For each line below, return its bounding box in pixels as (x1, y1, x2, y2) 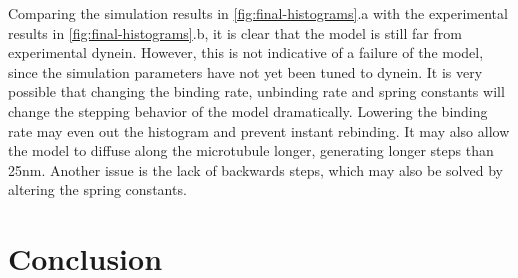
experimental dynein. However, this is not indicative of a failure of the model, (8, 42, 484, 63)
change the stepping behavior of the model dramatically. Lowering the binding (8, 100, 488, 121)
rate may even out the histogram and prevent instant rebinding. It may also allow (8, 120, 510, 141)
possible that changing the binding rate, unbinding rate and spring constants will (8, 81, 505, 102)
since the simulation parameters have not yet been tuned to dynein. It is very (8, 61, 483, 82)
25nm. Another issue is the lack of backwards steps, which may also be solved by (8, 159, 503, 180)
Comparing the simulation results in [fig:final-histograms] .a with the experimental (8, 3, 508, 23)
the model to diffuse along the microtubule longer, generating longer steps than (8, 140, 494, 161)
